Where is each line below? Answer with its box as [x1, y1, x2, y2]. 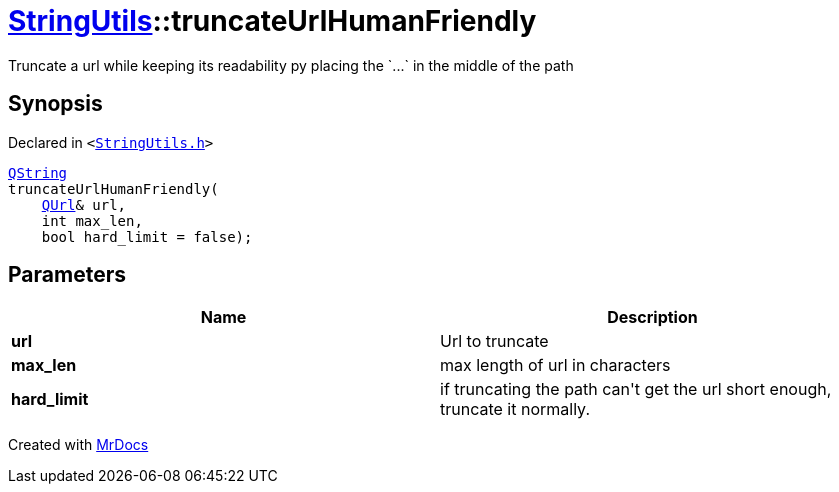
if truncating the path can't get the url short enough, [440, 379, 832, 400]
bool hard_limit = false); [41, 228, 253, 245]
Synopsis [8, 91, 103, 117]
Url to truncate [440, 331, 549, 352]
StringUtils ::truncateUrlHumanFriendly [8, 4, 537, 38]
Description [607, 307, 698, 328]
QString [8, 164, 68, 181]
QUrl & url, [41, 196, 127, 213]
